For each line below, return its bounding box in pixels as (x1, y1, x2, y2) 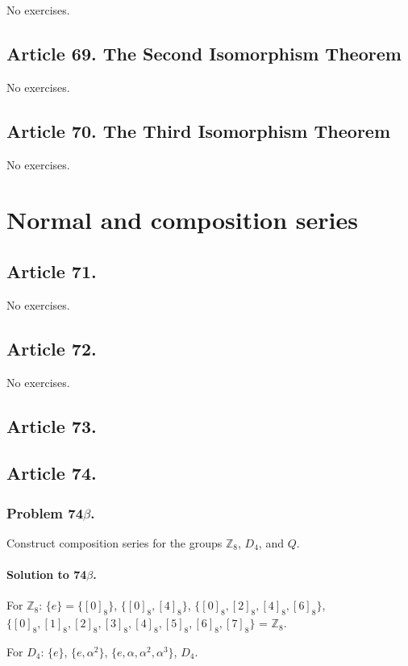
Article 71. (6, 258, 97, 283)
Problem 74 (6, 502, 84, 522)
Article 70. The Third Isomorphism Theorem (6, 118, 391, 143)
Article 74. (6, 460, 97, 485)
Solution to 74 (6, 566, 87, 583)
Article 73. (6, 413, 97, 438)
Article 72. (6, 335, 97, 360)
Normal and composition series (6, 203, 358, 236)
